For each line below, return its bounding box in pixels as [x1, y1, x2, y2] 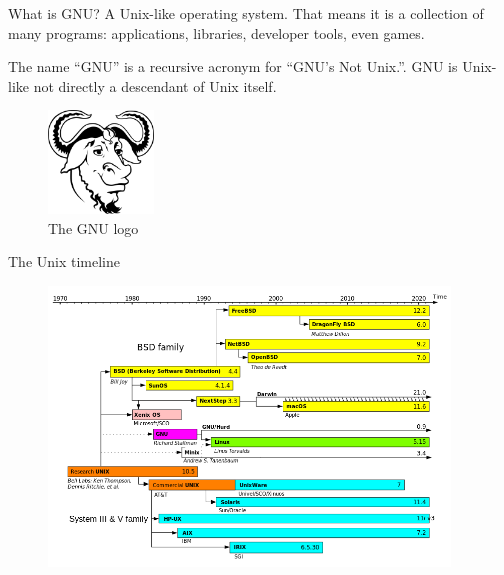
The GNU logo [48, 217, 139, 238]
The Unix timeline [8, 251, 120, 272]
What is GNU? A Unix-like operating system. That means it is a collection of [8, 3, 484, 23]
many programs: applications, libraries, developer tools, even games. [8, 22, 425, 43]
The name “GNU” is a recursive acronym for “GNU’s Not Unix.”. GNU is [8, 56, 458, 77]
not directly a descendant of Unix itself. [33, 75, 277, 96]
